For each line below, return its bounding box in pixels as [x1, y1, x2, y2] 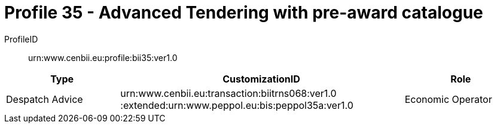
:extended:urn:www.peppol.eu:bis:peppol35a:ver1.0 [120, 99, 353, 111]
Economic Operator [404, 93, 492, 105]
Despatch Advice [6, 93, 83, 105]
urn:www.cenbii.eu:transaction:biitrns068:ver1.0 [120, 87, 337, 99]
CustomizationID [222, 72, 300, 85]
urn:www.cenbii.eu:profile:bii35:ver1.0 [28, 52, 178, 63]
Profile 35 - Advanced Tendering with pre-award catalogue [4, 2, 483, 23]
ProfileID [4, 33, 38, 44]
